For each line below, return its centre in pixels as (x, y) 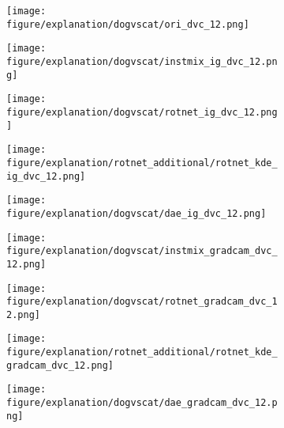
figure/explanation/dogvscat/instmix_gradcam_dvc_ (142, 251)
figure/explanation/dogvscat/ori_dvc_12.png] (128, 24)
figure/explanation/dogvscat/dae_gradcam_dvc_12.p (142, 403)
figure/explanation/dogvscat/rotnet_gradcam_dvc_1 (142, 302)
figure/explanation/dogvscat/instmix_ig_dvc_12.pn (142, 61)
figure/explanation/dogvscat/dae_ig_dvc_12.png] (136, 213)
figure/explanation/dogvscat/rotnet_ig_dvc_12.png (142, 112)
